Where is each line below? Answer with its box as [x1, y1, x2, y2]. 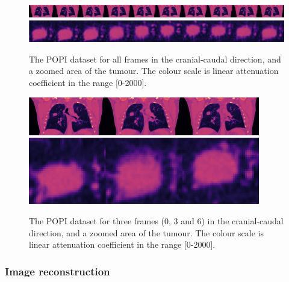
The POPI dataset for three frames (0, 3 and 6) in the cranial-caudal [29, 214, 284, 227]
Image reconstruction [5, 263, 110, 278]
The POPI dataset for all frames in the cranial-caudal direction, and [29, 52, 281, 65]
